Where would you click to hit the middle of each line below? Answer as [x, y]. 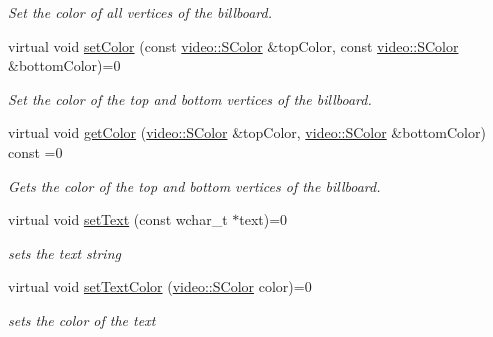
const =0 [35, 151]
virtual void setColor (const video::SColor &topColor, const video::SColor [233, 45]
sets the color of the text [82, 319]
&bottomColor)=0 [64, 65]
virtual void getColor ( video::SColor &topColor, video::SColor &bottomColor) [247, 132]
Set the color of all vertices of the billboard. [140, 12]
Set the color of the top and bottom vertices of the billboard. [190, 98]
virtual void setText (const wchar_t [118, 219]
